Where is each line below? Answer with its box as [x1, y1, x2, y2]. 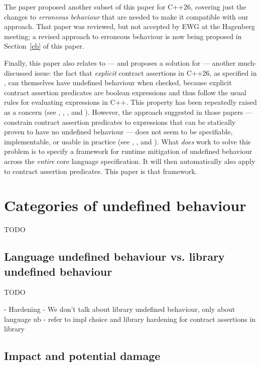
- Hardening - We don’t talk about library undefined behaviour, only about [4, 304, 235, 314]
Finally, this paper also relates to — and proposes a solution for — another [4, 57, 236, 68]
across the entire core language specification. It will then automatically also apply [4, 155, 255, 166]
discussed [4, 67, 33, 78]
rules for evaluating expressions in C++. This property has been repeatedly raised [4, 97, 257, 107]
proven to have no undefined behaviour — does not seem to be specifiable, [4, 126, 233, 137]
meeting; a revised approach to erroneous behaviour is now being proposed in [4, 31, 242, 41]
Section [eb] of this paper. [4, 41, 84, 51]
